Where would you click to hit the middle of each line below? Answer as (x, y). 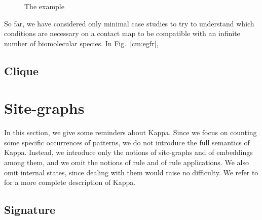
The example (44, 6)
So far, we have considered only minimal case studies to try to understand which (129, 23)
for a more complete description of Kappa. (70, 182)
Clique (22, 70)
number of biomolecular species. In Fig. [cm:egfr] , (81, 43)
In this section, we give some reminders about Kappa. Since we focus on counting (130, 132)
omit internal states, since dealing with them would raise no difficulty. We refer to (131, 172)
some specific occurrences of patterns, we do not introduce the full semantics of (127, 142)
